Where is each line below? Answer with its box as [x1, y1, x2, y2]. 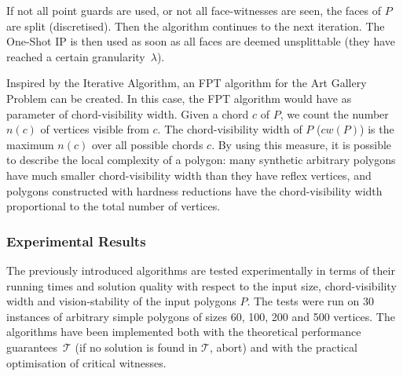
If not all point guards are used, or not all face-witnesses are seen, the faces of [6, 2, 382, 18]
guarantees [6, 338, 58, 355]
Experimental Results [6, 231, 146, 250]
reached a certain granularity [6, 48, 145, 64]
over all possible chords [91, 136, 203, 152]
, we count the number [280, 105, 389, 122]
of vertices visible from [40, 121, 149, 137]
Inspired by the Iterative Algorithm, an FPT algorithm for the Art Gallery [6, 75, 367, 91]
